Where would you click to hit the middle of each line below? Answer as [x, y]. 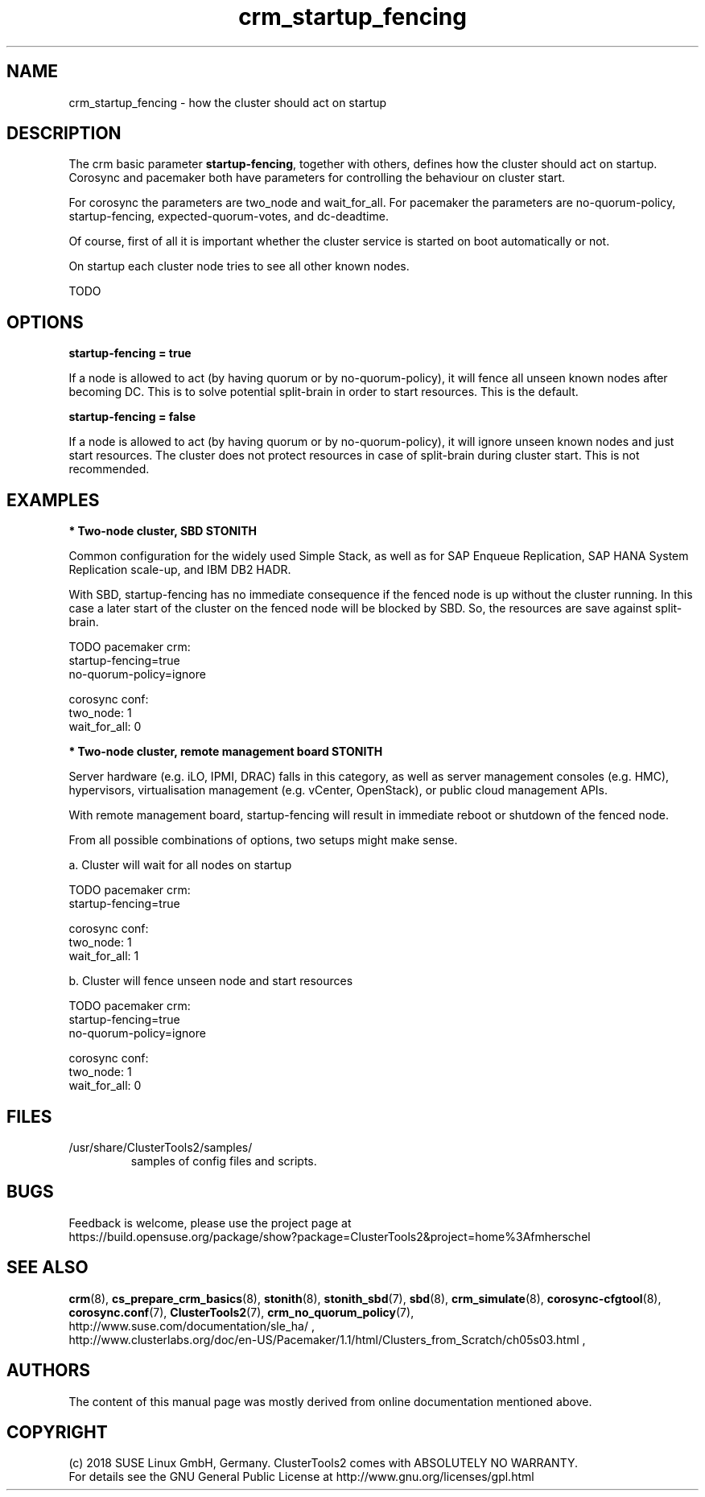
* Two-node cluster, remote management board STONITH [226, 752]
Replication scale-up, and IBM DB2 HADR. [180, 570]
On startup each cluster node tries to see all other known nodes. [239, 266]
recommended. [109, 469]
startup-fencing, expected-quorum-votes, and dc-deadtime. [229, 217]
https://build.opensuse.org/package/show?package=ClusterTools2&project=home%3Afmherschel [330, 1236]
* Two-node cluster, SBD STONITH [163, 531]
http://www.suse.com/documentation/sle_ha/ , [192, 1326]
